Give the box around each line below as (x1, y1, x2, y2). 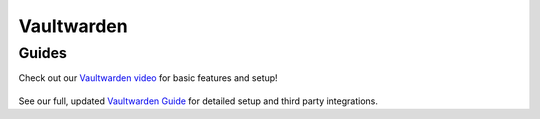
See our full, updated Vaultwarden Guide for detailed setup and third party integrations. (18, 95, 379, 107)
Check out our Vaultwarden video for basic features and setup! (18, 72, 279, 84)
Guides (18, 44, 67, 62)
